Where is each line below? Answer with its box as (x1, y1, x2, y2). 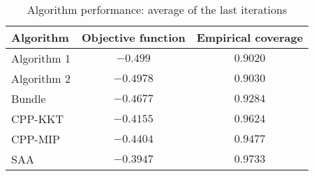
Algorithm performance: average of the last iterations (27, 1, 287, 17)
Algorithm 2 (11, 70, 70, 86)
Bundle (11, 90, 46, 106)
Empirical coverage (196, 29, 304, 45)
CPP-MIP (11, 131, 61, 147)
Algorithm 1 (11, 50, 70, 66)
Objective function (81, 29, 186, 45)
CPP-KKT (11, 111, 64, 127)
